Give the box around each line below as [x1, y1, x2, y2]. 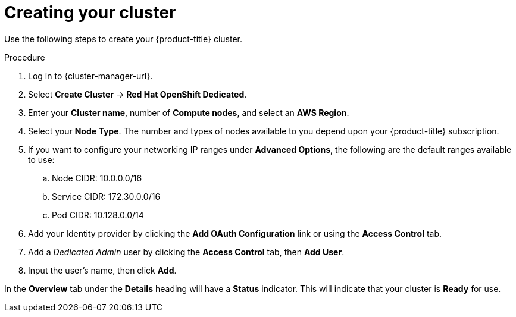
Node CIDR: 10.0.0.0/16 [52, 172, 142, 183]
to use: [28, 154, 55, 165]
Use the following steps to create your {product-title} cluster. [4, 33, 242, 44]
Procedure [4, 52, 45, 62]
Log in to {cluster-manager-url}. [28, 70, 153, 81]
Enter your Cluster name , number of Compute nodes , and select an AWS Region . [28, 107, 349, 118]
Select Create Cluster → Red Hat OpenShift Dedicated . [28, 89, 247, 99]
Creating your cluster [4, 2, 176, 23]
